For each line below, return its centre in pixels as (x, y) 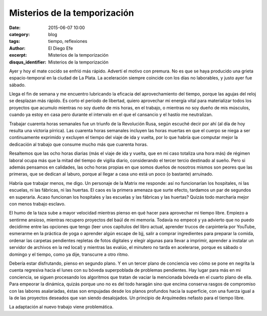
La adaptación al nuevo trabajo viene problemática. (61, 307)
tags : (15, 41)
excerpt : (18, 55)
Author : (17, 48)
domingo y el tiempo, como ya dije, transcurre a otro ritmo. (69, 254)
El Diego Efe (61, 48)
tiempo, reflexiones (68, 41)
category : (20, 34)
